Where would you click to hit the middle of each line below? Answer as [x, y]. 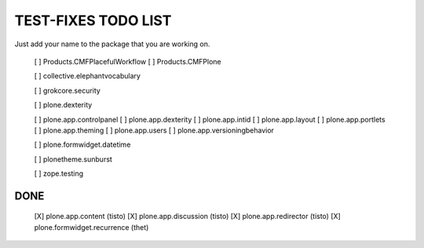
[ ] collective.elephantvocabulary [88, 76]
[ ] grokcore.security [68, 90]
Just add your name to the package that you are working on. [112, 44]
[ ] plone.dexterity [63, 105]
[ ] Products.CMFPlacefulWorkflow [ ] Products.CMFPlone [128, 61]
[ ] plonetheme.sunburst [73, 159]
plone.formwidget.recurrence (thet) [91, 227]
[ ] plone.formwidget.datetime [82, 144]
